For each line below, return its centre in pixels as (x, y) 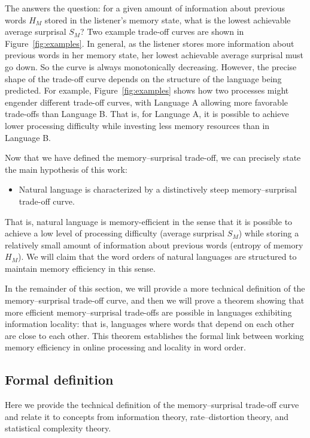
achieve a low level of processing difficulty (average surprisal (115, 233)
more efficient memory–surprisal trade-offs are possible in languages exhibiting (148, 312)
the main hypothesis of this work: (66, 169)
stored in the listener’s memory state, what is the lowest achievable (168, 19)
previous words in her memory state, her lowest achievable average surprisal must (154, 55)
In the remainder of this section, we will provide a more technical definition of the (155, 288)
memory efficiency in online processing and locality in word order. (125, 347)
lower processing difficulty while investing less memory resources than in (137, 125)
